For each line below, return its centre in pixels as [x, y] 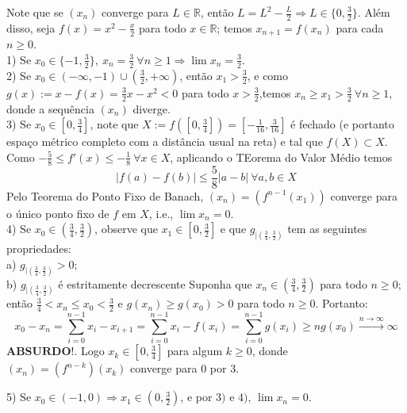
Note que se [35, 12]
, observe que [126, 229]
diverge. [152, 108]
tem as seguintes [327, 229]
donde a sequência [50, 108]
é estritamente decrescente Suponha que [155, 283]
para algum [195, 351]
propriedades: [39, 249]
